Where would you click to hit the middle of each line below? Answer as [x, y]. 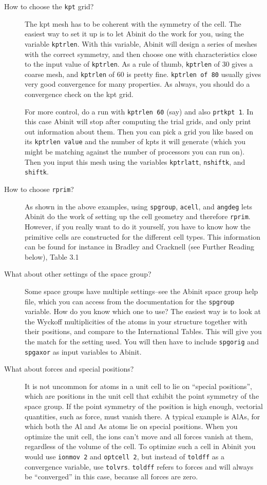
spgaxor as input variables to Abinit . [83, 351]
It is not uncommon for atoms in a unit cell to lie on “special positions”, [138, 386]
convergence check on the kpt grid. [79, 94]
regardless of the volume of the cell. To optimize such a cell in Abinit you [140, 446]
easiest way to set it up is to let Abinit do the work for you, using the [135, 34]
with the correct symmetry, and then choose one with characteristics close [141, 54]
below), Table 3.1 [52, 256]
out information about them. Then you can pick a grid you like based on [139, 131]
